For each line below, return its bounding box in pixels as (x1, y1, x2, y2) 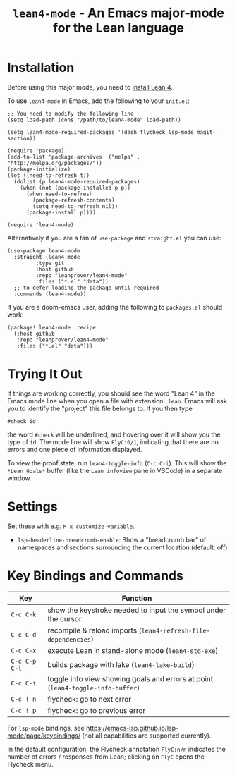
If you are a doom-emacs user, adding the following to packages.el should (7, 303, 223, 311)
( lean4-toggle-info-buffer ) (47, 683, 140, 692)
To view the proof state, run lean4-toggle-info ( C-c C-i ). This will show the (7, 458, 227, 467)
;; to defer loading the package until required (13, 284, 159, 291)
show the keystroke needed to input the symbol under (47, 605, 226, 615)
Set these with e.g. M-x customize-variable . (7, 522, 135, 530)
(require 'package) (7, 147, 65, 154)
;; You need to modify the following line (7, 110, 134, 117)
